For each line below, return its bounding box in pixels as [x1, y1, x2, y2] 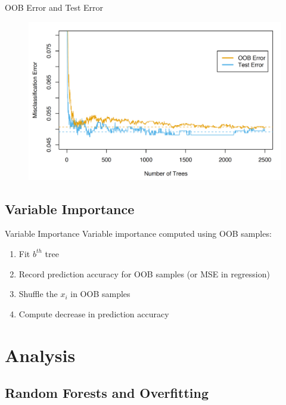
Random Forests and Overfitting [5, 384, 209, 402]
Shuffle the [18, 287, 58, 300]
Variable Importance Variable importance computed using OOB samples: [5, 227, 272, 240]
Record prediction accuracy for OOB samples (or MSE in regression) [18, 267, 270, 280]
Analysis [5, 342, 76, 367]
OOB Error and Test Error [5, 1, 104, 13]
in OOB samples [70, 287, 130, 300]
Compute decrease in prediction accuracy [18, 307, 169, 320]
